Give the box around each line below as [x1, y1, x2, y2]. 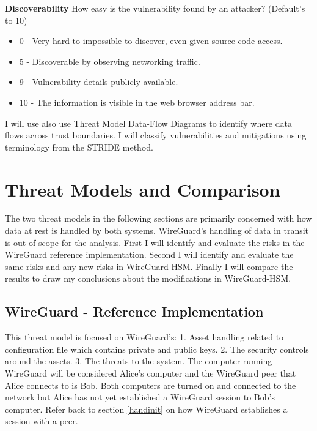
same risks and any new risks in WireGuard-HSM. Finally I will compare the [5, 260, 293, 272]
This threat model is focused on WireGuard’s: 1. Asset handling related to [5, 331, 284, 343]
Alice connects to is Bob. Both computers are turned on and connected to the [5, 378, 296, 391]
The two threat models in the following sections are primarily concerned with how [5, 212, 312, 225]
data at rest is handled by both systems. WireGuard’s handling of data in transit [5, 224, 309, 237]
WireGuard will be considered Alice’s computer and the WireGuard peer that [5, 367, 296, 380]
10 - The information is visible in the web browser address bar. [19, 96, 255, 108]
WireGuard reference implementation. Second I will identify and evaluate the [5, 248, 294, 261]
